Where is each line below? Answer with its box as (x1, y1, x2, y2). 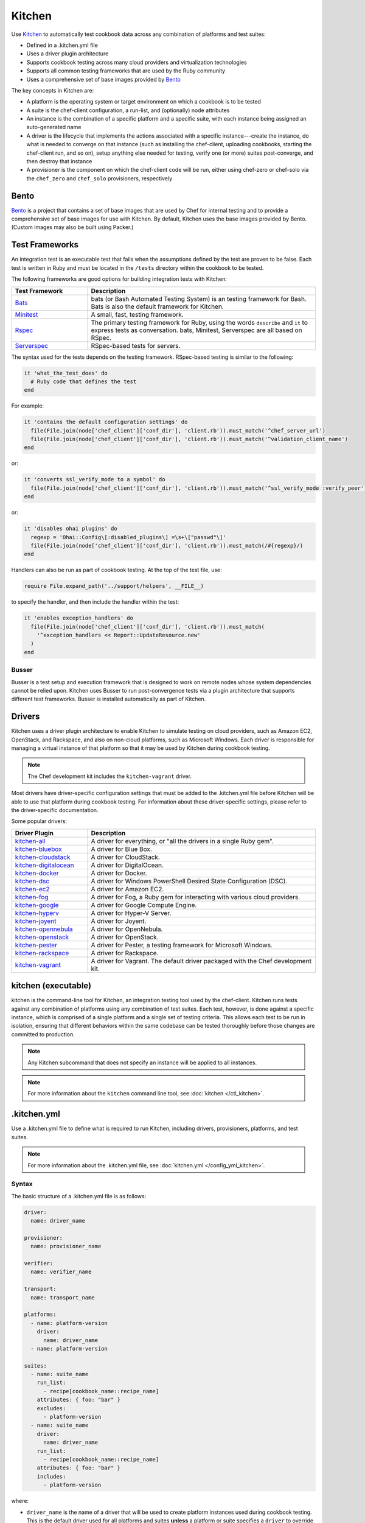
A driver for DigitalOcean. (91, 861, 164, 869)
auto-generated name (26, 124, 82, 131)
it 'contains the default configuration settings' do (24, 419, 188, 426)
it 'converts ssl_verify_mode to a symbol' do (24, 476, 165, 483)
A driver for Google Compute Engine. (91, 900, 197, 909)
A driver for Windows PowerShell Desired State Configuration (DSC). (91, 877, 288, 885)
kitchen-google (15, 900, 59, 909)
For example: (11, 402, 44, 409)
